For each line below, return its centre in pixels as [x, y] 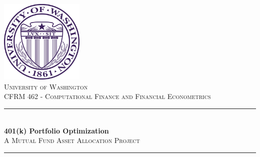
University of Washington [46, 86]
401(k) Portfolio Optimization [56, 130]
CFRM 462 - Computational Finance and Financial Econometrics [107, 96]
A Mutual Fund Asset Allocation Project [72, 140]
